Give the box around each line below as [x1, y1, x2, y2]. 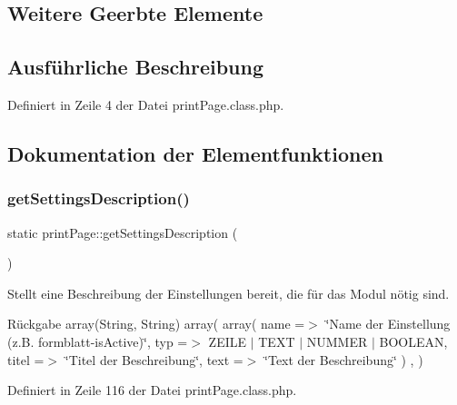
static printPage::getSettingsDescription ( [7, 222, 238, 242]
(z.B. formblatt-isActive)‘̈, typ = [7, 331, 188, 351]
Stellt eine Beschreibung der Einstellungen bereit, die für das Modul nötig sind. [7, 283, 450, 302]
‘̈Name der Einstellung [325, 314, 451, 333]
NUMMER [306, 331, 368, 351]
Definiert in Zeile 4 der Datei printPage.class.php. [7, 94, 284, 114]
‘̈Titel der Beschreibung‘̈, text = [65, 350, 243, 369]
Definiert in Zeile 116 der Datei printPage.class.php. [7, 380, 297, 400]
